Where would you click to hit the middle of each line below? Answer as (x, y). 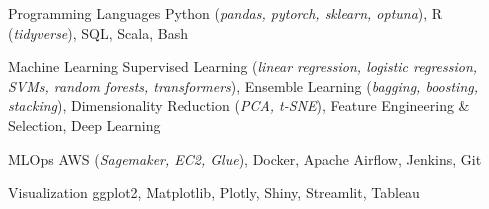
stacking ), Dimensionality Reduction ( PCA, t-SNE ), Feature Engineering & (239, 105)
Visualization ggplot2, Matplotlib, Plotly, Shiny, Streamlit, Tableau (214, 192)
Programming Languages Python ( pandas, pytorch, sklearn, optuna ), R (225, 13)
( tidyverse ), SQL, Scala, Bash (98, 32)
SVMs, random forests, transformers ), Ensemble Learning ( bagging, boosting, (243, 85)
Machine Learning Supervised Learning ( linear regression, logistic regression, (243, 66)
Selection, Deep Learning (84, 124)
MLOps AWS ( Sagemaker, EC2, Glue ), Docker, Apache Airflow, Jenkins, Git (245, 158)
